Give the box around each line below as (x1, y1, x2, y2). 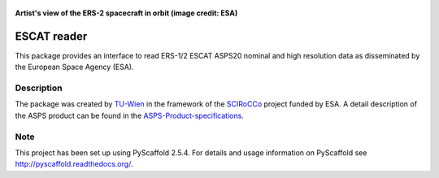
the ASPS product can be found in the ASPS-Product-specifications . (15, 111, 244, 120)
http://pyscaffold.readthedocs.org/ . (15, 159, 133, 169)
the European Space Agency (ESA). (15, 62, 134, 72)
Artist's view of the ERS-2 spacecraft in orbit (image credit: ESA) (15, 8, 238, 18)
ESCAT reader (15, 29, 88, 43)
